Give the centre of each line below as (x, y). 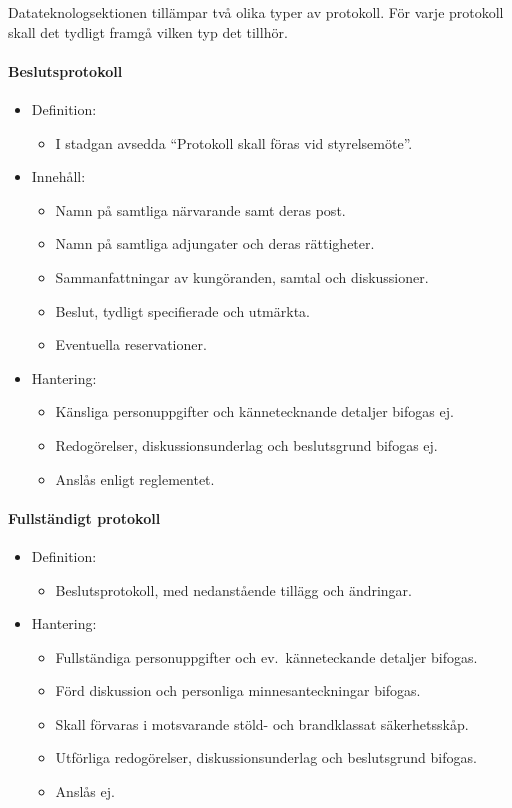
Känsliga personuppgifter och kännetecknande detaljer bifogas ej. (254, 411)
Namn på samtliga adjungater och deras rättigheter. (215, 243)
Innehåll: (58, 176)
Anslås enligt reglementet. (135, 478)
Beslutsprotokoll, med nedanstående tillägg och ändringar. (234, 589)
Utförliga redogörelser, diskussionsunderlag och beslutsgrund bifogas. (266, 757)
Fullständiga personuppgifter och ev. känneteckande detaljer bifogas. (266, 656)
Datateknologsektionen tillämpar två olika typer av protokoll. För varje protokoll (256, 12)
